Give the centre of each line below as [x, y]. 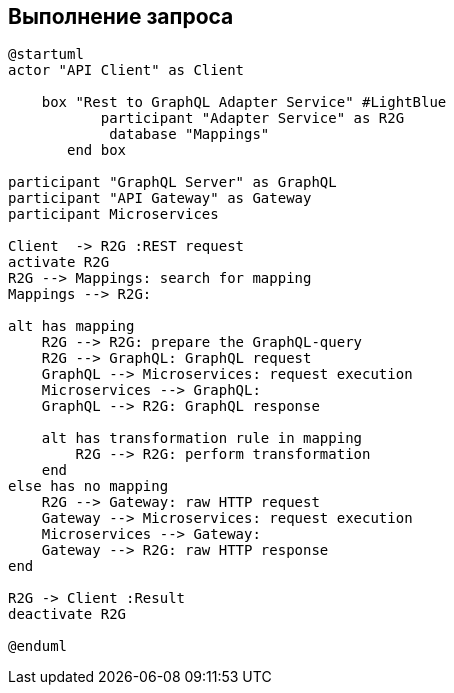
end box [97, 150]
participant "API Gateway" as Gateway [160, 198]
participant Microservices [113, 214]
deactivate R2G [67, 614]
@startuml [46, 54]
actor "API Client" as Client [126, 70]
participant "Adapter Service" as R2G [252, 118]
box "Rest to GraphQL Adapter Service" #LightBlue [244, 102]
